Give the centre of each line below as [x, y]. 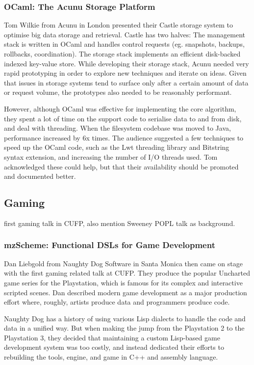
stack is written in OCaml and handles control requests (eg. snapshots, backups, [124, 44]
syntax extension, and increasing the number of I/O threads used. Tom [111, 156]
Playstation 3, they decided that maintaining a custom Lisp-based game [112, 337]
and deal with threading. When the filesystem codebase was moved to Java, [117, 128]
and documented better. [40, 176]
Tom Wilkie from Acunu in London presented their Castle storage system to [118, 25]
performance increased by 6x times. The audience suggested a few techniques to [124, 137]
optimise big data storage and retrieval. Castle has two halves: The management [125, 34]
